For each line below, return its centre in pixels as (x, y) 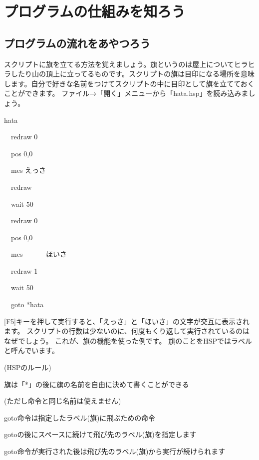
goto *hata (27, 304)
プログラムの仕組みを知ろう (95, 11)
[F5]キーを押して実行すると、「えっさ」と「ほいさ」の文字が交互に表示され (127, 321)
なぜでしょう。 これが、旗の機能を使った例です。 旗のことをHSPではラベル (128, 340)
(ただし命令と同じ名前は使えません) (63, 401)
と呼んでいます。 (31, 350)
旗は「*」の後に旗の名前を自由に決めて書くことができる (97, 384)
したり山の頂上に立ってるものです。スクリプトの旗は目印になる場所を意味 (132, 74)
